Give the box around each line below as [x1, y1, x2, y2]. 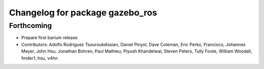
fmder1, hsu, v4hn [21, 55, 58, 61]
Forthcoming [9, 21, 52, 30]
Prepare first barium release [21, 35, 78, 41]
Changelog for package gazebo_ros [9, 7, 157, 18]
